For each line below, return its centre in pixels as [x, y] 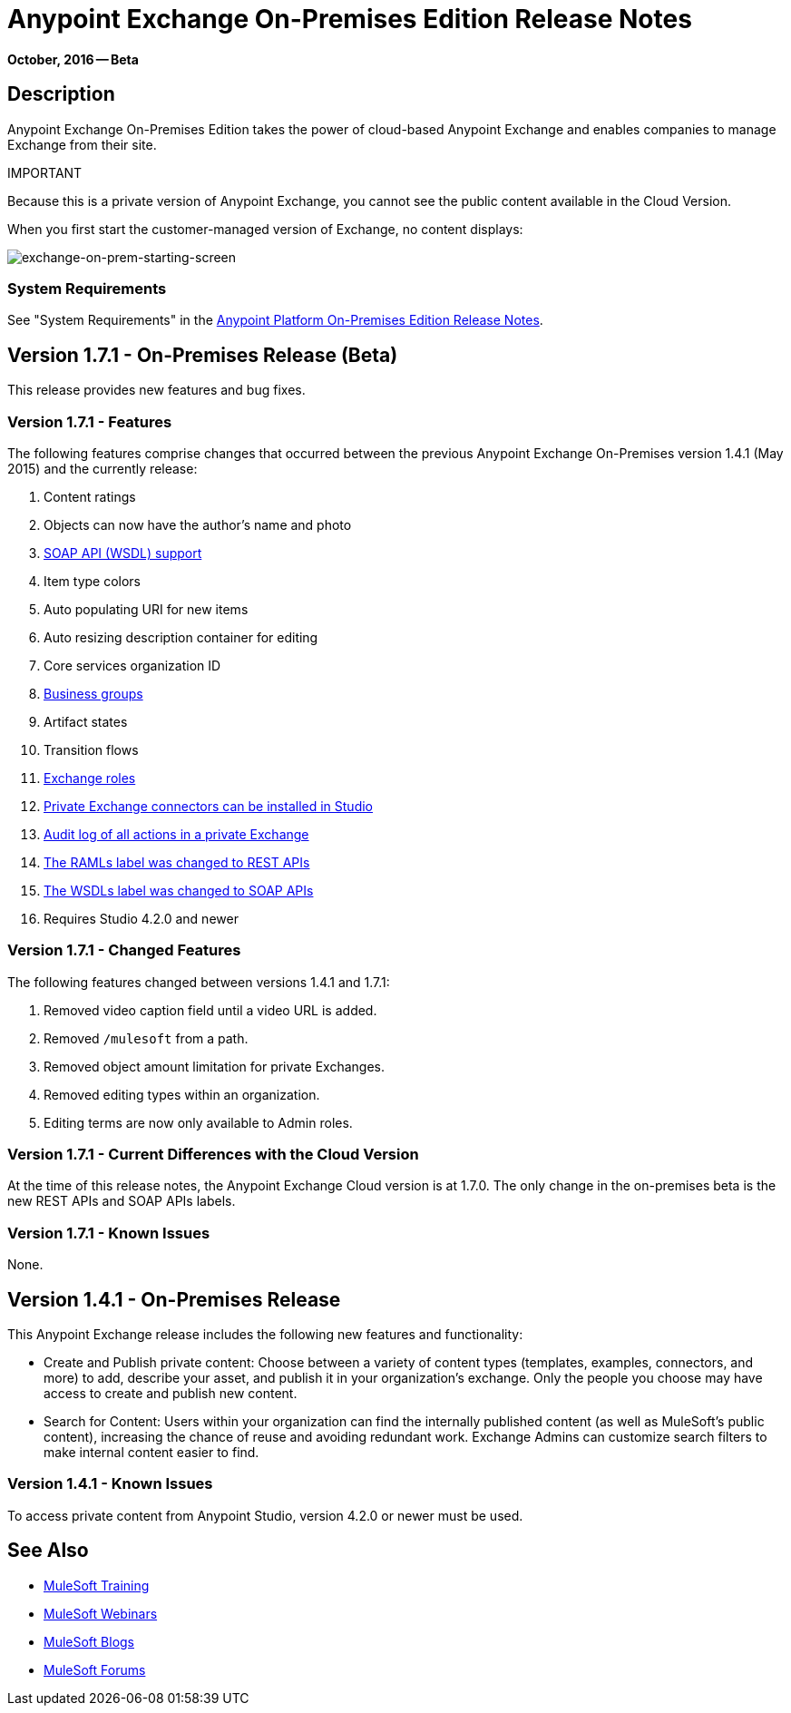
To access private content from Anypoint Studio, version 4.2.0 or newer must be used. [265, 1515]
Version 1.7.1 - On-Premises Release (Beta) [203, 355]
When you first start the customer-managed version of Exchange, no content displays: [265, 229]
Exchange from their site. [82, 144]
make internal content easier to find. [151, 1453]
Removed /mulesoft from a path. [146, 1038]
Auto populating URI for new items [146, 609]
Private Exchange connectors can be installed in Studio [209, 806]
